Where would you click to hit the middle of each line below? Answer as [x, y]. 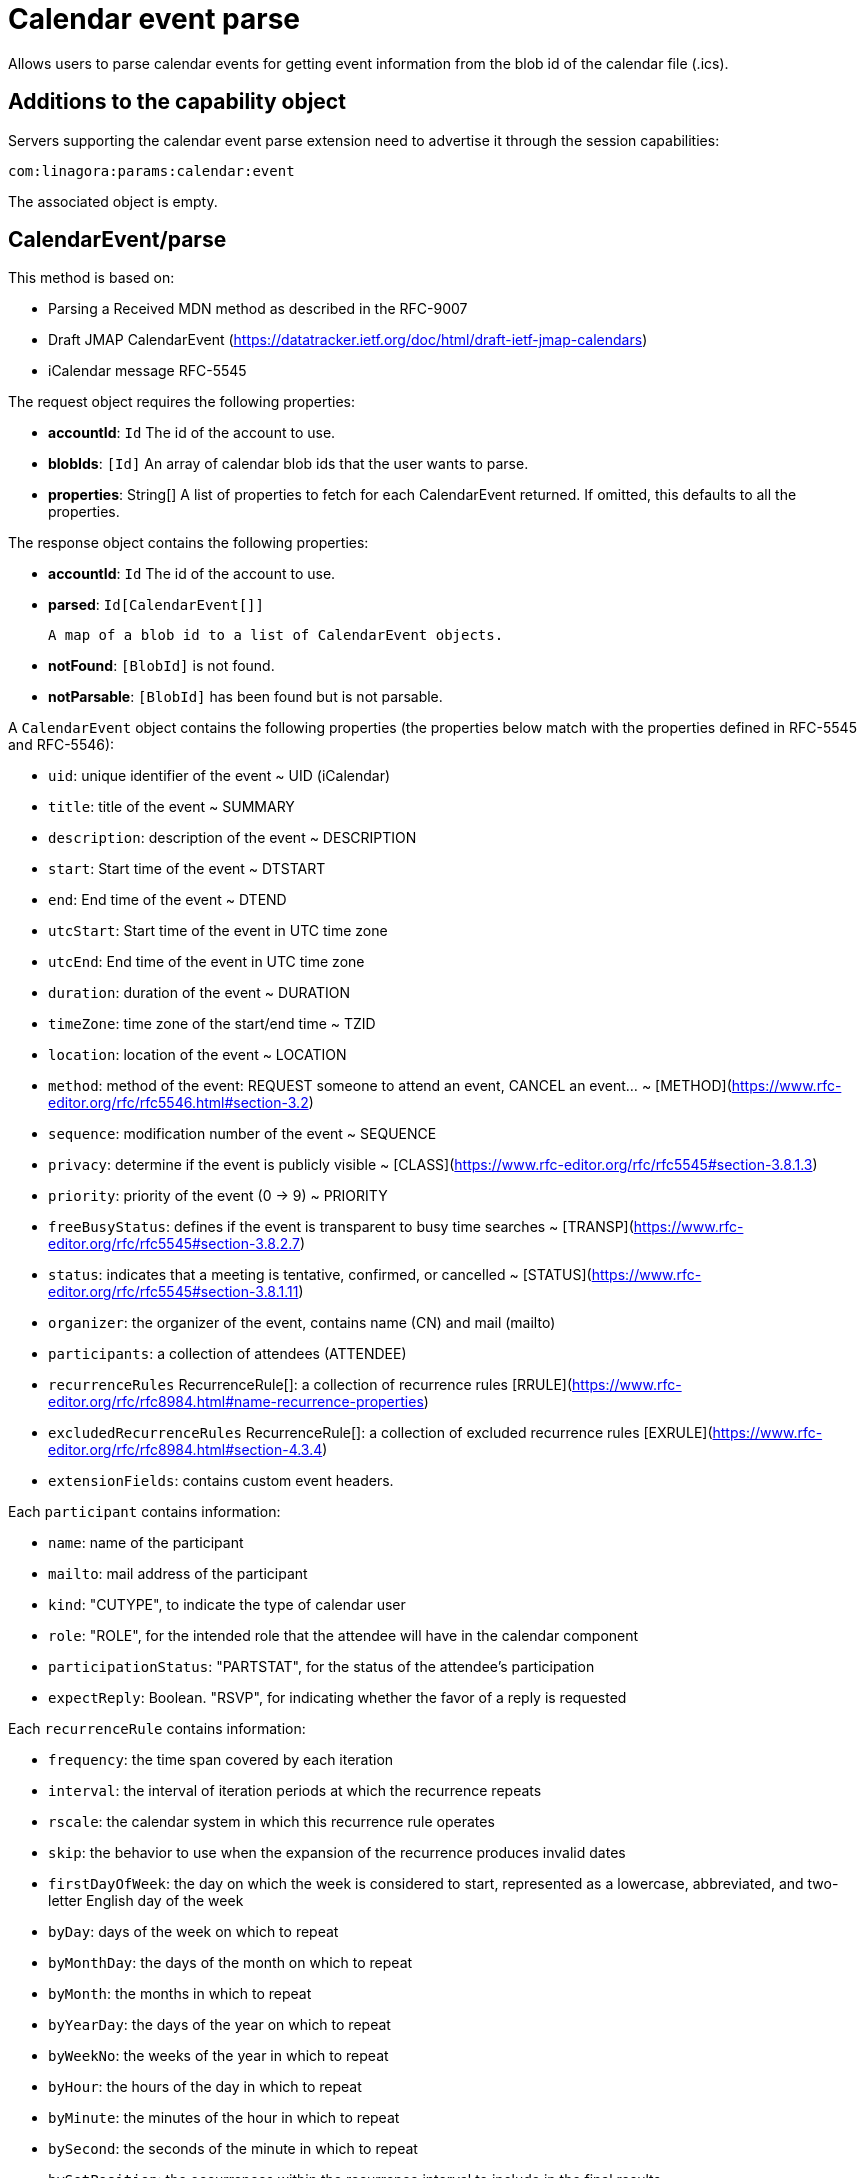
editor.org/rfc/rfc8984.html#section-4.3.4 [185, 1450]
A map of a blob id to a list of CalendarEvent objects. [276, 635]
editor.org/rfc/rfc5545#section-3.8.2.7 [174, 1244]
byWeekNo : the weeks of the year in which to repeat [218, 2056]
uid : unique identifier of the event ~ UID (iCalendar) [219, 776]
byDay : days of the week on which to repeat [193, 1932]
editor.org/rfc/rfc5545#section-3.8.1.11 [173, 1292]
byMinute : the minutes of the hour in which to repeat [224, 2118]
